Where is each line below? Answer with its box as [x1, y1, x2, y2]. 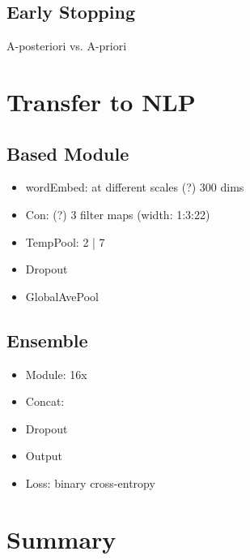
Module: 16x [25, 365, 87, 382]
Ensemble [6, 327, 88, 352]
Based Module [6, 140, 129, 166]
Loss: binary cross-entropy [25, 474, 155, 491]
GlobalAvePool [25, 287, 99, 304]
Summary [6, 522, 117, 555]
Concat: [25, 393, 65, 410]
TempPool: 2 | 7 [25, 233, 105, 250]
